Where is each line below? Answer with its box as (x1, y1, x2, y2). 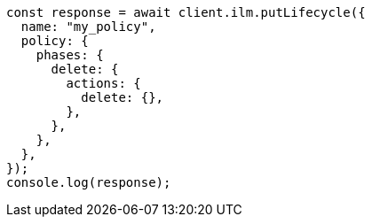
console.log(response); (6, 175, 171, 189)
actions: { (66, 76, 141, 90)
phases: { (36, 48, 104, 62)
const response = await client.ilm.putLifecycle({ (6, 5, 366, 19)
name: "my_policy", (20, 19, 156, 34)
